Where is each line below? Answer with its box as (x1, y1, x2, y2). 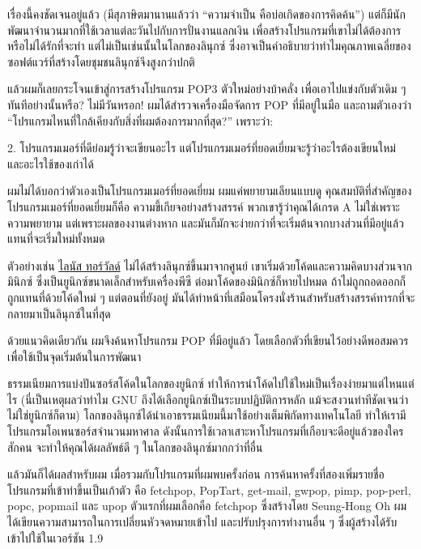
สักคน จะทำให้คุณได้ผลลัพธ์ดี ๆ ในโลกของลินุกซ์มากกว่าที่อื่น (7, 438, 263, 455)
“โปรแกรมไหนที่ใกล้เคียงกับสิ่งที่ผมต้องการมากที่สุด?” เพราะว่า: (7, 112, 274, 129)
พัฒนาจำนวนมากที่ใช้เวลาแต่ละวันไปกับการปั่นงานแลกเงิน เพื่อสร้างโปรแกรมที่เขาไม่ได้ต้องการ (7, 21, 402, 38)
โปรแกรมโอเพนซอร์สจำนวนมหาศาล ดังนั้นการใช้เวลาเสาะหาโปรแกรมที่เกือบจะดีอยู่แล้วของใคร (7, 423, 404, 440)
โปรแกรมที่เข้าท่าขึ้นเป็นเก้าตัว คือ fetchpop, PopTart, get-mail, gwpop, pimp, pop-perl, (7, 481, 411, 498)
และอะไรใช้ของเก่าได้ (7, 155, 94, 172)
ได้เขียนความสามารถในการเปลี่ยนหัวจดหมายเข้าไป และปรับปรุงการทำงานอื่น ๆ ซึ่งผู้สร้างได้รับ (7, 513, 398, 530)
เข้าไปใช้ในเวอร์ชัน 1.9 (7, 529, 104, 546)
